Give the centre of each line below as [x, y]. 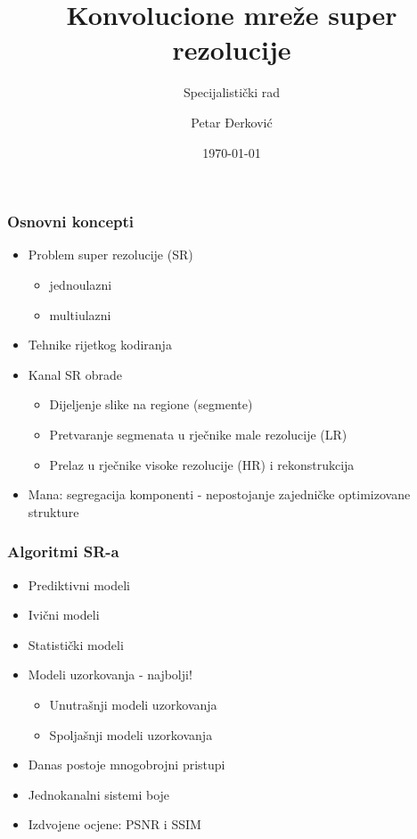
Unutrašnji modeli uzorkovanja [133, 704]
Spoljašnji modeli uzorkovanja [131, 734]
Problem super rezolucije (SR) [110, 255]
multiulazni [80, 314]
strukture [53, 511]
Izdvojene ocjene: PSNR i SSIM [114, 824]
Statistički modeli [76, 644]
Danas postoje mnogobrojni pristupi [127, 765]
